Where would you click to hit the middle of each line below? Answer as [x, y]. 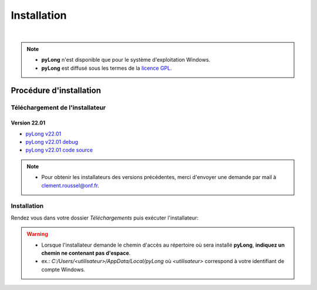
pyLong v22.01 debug [52, 142]
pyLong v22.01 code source [59, 150]
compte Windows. [63, 269]
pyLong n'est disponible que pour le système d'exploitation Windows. [126, 60]
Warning [37, 234]
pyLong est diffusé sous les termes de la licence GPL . [107, 68]
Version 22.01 [28, 123]
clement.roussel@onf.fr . [70, 186]
